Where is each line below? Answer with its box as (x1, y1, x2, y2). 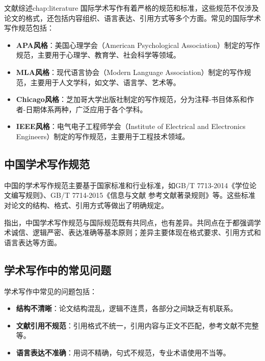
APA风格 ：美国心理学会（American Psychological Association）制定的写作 (16, 39, 260, 50)
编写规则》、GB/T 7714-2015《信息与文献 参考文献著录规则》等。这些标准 (11, 190, 255, 200)
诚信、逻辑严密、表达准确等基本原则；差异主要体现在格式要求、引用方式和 (11, 227, 261, 238)
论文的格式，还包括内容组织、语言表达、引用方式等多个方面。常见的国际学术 (4, 12, 261, 23)
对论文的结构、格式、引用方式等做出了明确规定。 (4, 199, 168, 210)
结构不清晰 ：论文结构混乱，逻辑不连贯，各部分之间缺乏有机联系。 (16, 303, 237, 314)
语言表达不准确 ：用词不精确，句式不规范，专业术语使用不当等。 (16, 347, 230, 357)
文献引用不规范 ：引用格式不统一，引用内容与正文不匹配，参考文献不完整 (16, 320, 259, 330)
